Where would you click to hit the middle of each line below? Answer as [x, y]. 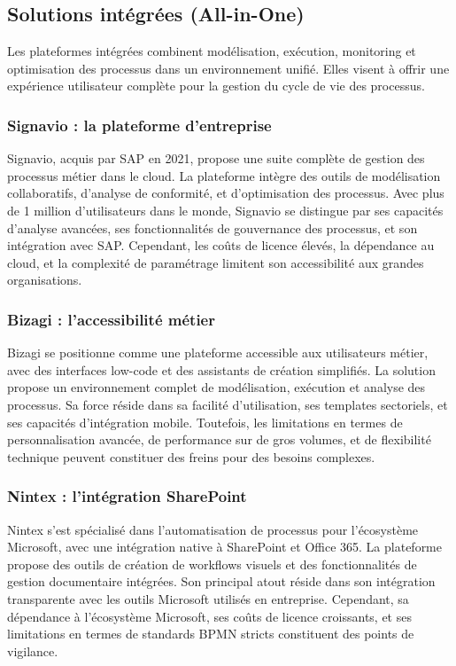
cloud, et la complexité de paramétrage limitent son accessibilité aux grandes [216, 262]
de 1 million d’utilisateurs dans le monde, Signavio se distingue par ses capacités [225, 210]
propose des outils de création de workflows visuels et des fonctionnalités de [212, 564]
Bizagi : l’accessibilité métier [111, 319]
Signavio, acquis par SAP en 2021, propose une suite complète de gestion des [216, 158]
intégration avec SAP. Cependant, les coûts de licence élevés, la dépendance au [221, 245]
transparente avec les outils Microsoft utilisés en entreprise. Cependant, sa [208, 598]
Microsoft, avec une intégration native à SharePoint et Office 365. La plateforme [224, 547]
